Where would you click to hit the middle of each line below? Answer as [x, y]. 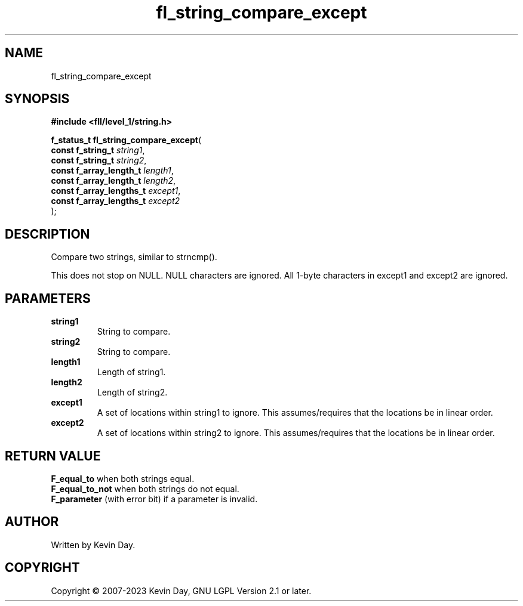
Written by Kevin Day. [93, 545]
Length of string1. [131, 372]
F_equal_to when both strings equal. [123, 478]
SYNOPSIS [37, 99]
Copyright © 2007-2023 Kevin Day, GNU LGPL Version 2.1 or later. [181, 590]
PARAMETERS [48, 298]
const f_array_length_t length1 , [112, 171]
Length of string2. [132, 392]
